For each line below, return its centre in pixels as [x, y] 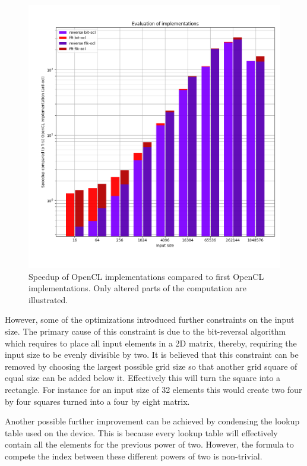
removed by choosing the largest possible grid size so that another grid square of [151, 366]
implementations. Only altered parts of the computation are [138, 288]
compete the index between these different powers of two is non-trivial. [134, 456]
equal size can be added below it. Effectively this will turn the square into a [143, 378]
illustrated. [48, 299]
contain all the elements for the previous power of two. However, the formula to [149, 444]
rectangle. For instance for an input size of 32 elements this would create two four [153, 389]
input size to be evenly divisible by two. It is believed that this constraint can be [152, 355]
